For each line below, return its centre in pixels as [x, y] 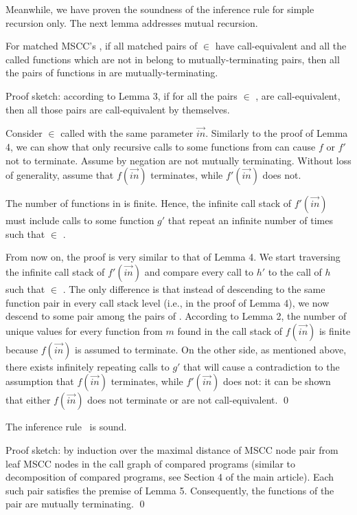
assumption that [40, 381]
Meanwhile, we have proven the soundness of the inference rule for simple [160, 9]
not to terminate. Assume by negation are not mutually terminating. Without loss [178, 160]
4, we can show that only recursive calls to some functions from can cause [161, 146]
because [22, 349]
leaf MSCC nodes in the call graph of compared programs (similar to [150, 463]
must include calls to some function [80, 220]
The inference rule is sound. [66, 427]
